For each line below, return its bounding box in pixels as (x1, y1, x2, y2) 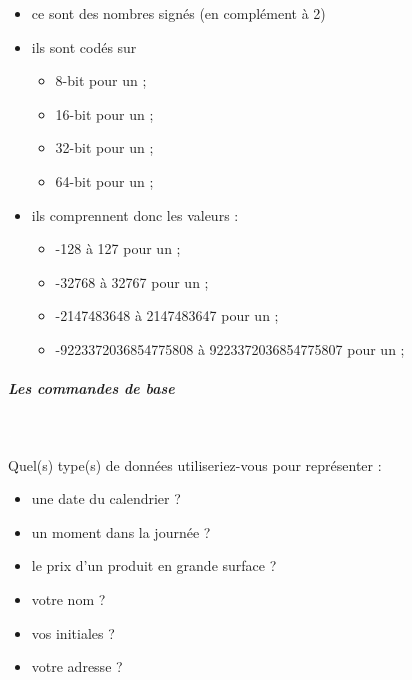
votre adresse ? (31, 656, 123, 677)
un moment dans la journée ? (31, 521, 211, 542)
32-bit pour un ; (55, 137, 154, 158)
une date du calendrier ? (31, 488, 181, 509)
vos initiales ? (31, 622, 115, 643)
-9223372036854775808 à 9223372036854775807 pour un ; (55, 338, 405, 359)
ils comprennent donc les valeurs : (31, 204, 239, 225)
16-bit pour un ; (55, 103, 154, 124)
